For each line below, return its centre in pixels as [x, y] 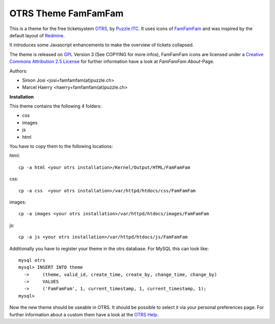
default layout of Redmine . [37, 35]
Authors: [18, 71]
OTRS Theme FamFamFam [66, 13]
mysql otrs [32, 260]
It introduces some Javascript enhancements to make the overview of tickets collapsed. [102, 45]
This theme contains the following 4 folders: [56, 106]
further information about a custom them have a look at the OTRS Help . [84, 314]
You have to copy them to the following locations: [61, 146]
